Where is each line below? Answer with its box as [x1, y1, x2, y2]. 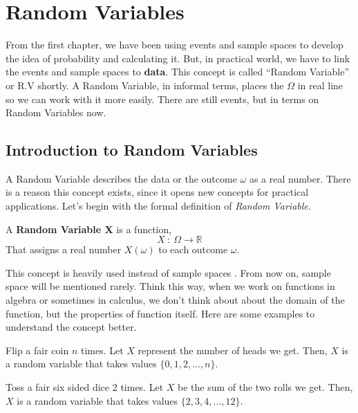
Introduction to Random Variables [6, 139, 258, 160]
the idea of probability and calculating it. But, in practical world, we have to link [6, 51, 350, 65]
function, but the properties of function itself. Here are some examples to [6, 306, 315, 320]
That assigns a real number [6, 242, 122, 257]
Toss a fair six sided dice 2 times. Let [6, 380, 164, 394]
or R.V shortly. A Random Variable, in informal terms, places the [6, 77, 284, 92]
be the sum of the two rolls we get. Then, [178, 380, 353, 394]
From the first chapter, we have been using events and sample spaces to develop [6, 37, 343, 52]
